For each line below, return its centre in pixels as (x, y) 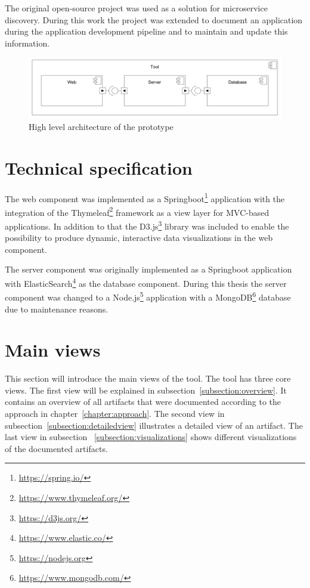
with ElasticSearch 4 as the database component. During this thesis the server (146, 282)
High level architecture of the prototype (101, 126)
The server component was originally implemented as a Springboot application (148, 269)
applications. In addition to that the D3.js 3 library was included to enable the (147, 225)
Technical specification (99, 167)
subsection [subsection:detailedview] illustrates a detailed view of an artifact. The (154, 425)
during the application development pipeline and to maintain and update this (146, 31)
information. (27, 43)
